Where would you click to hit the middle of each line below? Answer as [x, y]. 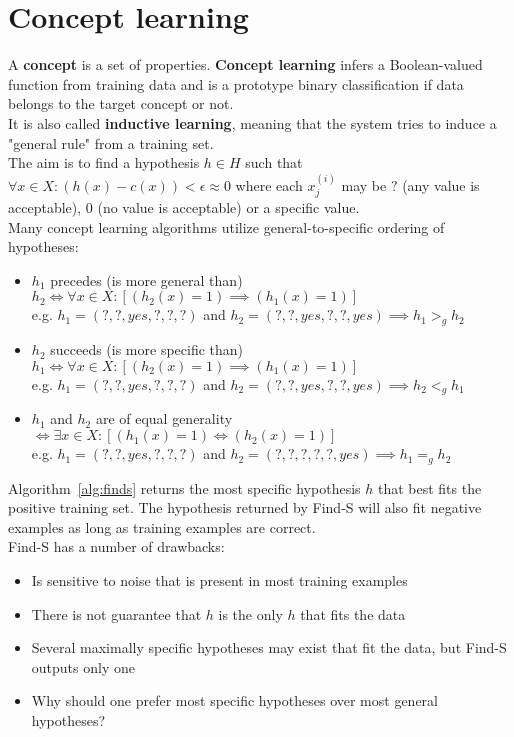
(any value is [441, 184]
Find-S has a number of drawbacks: [116, 546]
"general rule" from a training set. [111, 142]
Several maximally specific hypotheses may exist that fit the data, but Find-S [269, 647]
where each [269, 184]
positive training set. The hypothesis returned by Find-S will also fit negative [245, 507]
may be [364, 184]
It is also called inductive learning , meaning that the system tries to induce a [252, 122]
